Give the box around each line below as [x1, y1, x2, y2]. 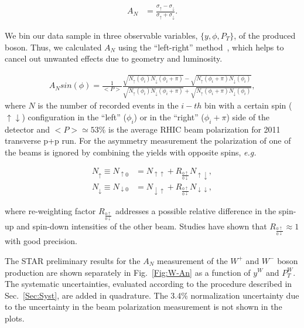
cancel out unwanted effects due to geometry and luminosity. [5, 52, 223, 65]
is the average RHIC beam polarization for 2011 [108, 123, 281, 135]
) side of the [226, 110, 270, 123]
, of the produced [234, 29, 296, 41]
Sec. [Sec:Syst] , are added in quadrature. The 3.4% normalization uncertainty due [5, 289, 299, 301]
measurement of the [157, 254, 228, 266]
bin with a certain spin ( [204, 99, 292, 111]
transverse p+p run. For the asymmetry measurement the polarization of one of [5, 134, 291, 147]
